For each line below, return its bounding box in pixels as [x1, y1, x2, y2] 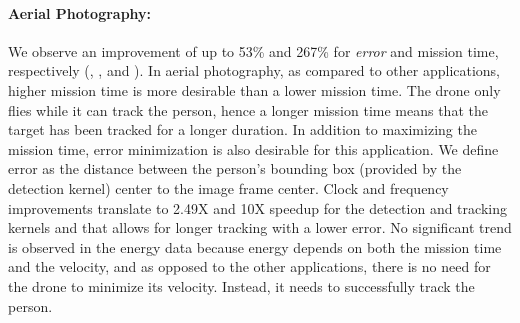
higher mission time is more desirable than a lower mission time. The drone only [8, 79, 501, 100]
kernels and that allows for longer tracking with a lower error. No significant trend [8, 217, 512, 238]
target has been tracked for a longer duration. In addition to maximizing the [8, 119, 477, 140]
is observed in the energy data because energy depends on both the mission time [8, 236, 502, 257]
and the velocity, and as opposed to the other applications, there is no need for [8, 256, 491, 277]
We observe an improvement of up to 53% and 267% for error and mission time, [8, 40, 499, 61]
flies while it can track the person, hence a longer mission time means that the [8, 99, 488, 120]
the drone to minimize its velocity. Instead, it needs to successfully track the [8, 275, 475, 296]
